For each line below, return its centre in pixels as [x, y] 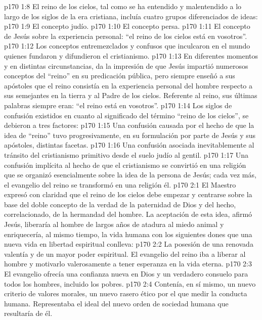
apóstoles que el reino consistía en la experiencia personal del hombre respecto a [128, 85]
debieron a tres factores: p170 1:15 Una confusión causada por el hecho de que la [129, 125]
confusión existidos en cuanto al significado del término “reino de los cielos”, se [126, 115]
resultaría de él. [28, 313]
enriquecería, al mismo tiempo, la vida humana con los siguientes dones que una [128, 234]
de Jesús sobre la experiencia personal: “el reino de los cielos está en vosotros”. [126, 36]
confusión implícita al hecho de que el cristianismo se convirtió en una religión [125, 165]
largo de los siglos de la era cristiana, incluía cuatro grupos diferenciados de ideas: [131, 16]
